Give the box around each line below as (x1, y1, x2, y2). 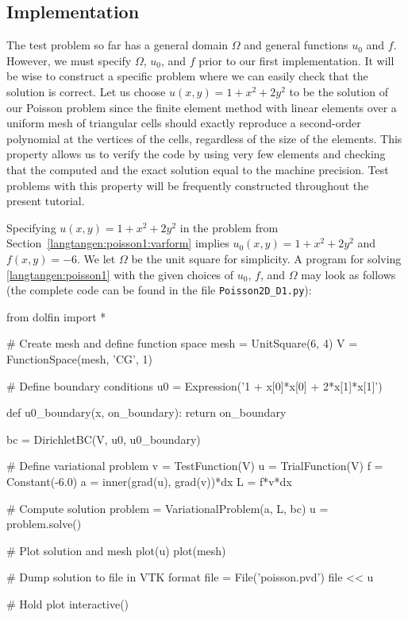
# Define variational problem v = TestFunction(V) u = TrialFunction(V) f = (6, 457, 383, 474)
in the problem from (179, 219, 279, 235)
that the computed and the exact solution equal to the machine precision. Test (6, 161, 389, 177)
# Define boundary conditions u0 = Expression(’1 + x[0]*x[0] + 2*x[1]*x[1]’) (6, 377, 383, 394)
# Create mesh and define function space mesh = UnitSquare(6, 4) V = (6, 335, 358, 352)
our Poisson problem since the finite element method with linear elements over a (6, 99, 397, 115)
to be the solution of (289, 83, 389, 99)
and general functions (244, 37, 348, 53)
